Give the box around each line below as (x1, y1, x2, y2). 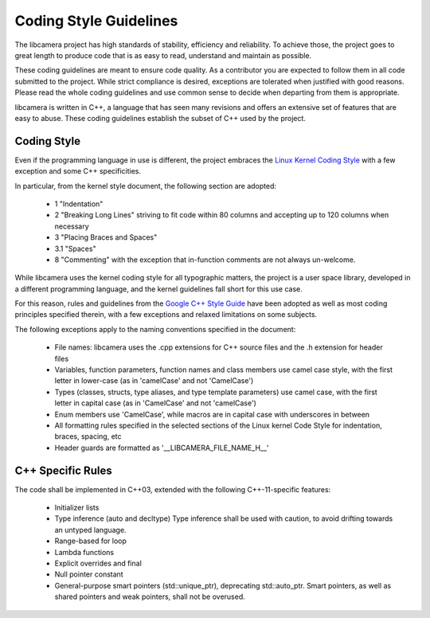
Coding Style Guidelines (14, 12, 178, 29)
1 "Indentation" (54, 199, 104, 209)
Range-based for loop (54, 536, 127, 546)
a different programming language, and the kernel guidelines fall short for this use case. (14, 284, 303, 294)
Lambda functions (54, 547, 115, 557)
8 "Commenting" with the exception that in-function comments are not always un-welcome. (54, 255, 356, 264)
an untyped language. (54, 525, 127, 534)
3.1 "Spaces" (54, 244, 96, 253)
